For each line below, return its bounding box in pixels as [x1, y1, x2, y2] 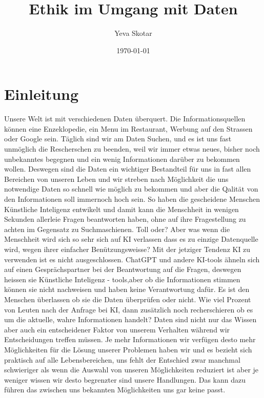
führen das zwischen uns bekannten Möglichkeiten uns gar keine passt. [4, 384, 226, 395]
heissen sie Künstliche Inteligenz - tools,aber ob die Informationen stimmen [4, 274, 240, 284]
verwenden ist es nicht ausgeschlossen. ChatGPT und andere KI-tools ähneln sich [4, 254, 260, 264]
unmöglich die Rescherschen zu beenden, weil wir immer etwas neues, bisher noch [4, 143, 260, 154]
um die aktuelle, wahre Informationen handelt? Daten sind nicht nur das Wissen [4, 314, 257, 325]
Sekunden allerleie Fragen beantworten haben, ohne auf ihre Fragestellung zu [4, 214, 246, 224]
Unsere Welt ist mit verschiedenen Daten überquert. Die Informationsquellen [4, 113, 246, 124]
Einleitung [4, 83, 79, 104]
